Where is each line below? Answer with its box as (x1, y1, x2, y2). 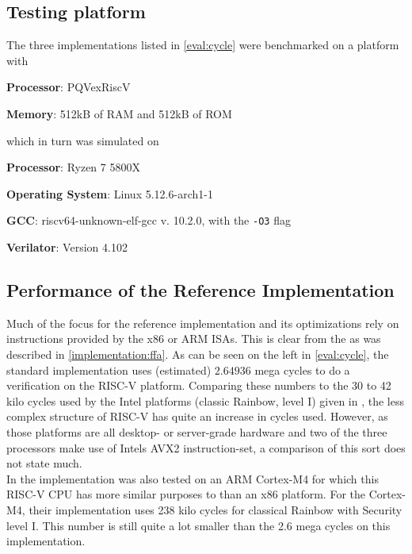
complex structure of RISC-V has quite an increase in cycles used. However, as (6, 408, 388, 425)
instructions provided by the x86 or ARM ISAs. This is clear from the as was (6, 330, 381, 347)
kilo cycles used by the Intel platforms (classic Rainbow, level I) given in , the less (6, 392, 404, 409)
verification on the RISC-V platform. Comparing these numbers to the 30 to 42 (6, 377, 391, 394)
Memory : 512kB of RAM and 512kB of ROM (6, 105, 232, 121)
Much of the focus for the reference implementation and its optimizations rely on (6, 314, 399, 331)
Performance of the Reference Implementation (6, 278, 395, 302)
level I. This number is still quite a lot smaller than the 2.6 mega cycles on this (6, 517, 391, 533)
